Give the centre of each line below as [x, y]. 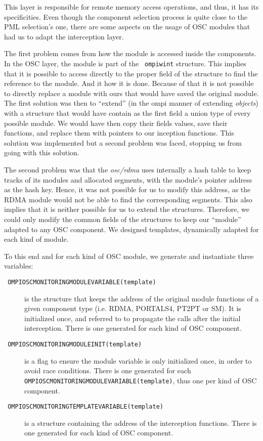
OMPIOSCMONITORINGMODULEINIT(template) [75, 344]
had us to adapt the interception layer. [64, 36]
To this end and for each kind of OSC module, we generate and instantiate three [129, 256]
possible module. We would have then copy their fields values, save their [116, 123]
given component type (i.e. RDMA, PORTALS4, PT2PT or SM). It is [133, 308]
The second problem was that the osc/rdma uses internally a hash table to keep [128, 169]
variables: [19, 266]
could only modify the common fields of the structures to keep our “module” [123, 219]
